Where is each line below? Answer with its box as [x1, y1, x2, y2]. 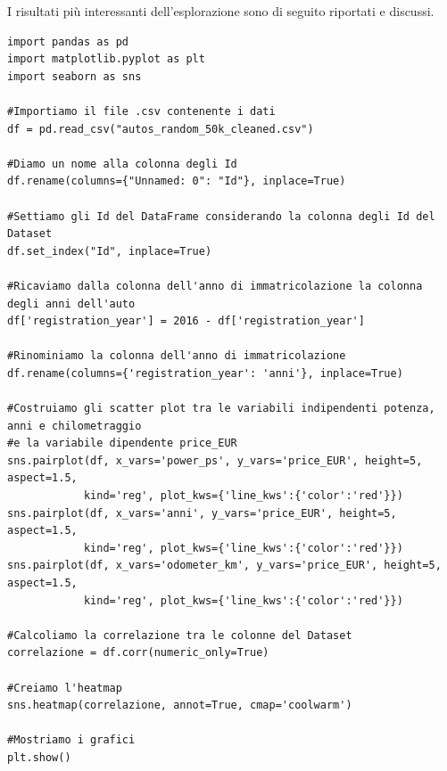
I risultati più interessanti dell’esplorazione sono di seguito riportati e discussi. [7, 2, 435, 20]
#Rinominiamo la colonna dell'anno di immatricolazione [7, 349, 346, 363]
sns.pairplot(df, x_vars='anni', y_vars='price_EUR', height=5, [7, 506, 397, 520]
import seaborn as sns [7, 70, 142, 83]
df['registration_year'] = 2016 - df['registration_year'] [7, 315, 365, 328]
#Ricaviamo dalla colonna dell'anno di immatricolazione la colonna [7, 279, 423, 292]
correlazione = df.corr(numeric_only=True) [7, 646, 269, 660]
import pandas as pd [7, 35, 129, 48]
